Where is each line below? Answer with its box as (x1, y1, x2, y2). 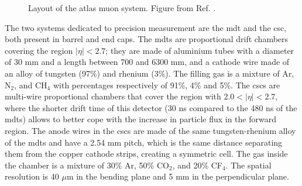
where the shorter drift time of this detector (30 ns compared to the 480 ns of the (5, 101, 297, 113)
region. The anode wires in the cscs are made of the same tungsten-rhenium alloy (5, 124, 296, 136)
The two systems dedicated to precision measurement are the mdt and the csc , (5, 21, 287, 33)
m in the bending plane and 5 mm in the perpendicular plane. (66, 170, 289, 182)
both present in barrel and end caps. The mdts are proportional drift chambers (5, 33, 289, 45)
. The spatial (225, 159, 272, 171)
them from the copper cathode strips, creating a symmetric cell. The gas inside (5, 147, 288, 160)
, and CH (14, 78, 47, 91)
